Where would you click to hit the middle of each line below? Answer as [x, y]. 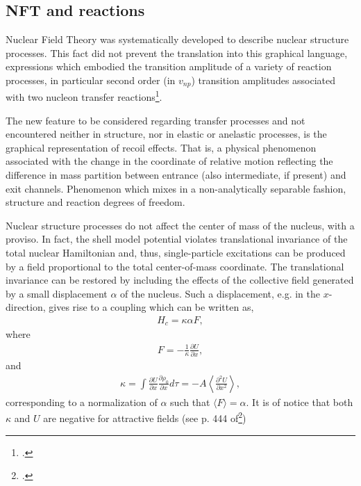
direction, [26, 307]
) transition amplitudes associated [263, 80]
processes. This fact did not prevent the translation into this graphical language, [177, 52]
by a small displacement [57, 293]
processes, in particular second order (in [91, 80]
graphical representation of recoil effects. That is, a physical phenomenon [161, 147]
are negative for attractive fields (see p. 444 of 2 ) [145, 417]
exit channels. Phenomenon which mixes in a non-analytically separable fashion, [176, 188]
